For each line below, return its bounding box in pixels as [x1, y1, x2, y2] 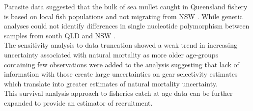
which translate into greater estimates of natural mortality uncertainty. [4, 78, 218, 88]
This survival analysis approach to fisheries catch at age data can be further [4, 88, 233, 98]
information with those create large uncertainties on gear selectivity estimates [4, 69, 238, 79]
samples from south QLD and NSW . [4, 30, 116, 40]
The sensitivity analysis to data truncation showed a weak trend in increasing [4, 40, 238, 50]
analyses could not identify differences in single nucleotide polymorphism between [4, 21, 250, 31]
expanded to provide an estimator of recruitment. [4, 97, 153, 108]
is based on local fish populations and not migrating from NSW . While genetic [4, 11, 243, 21]
